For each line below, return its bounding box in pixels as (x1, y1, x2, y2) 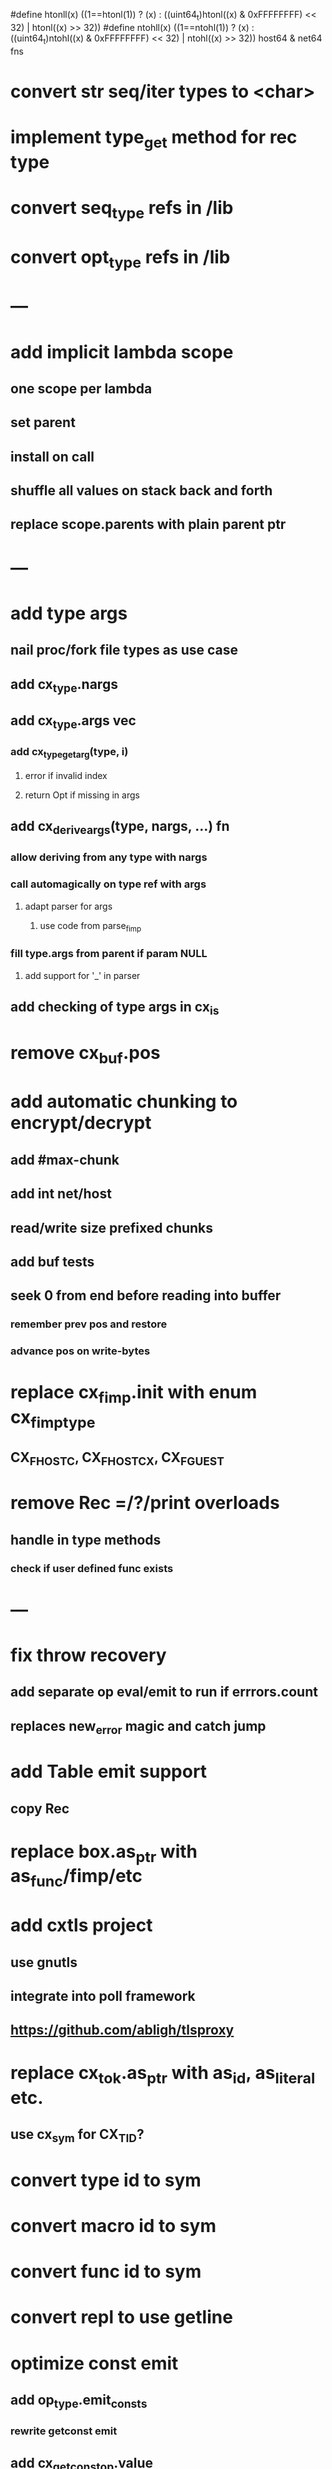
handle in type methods (10, 1531, 162, 1548)
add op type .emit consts (10, 2391, 148, 2411)
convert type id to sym (10, 2169, 202, 2191)
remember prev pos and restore (10, 1317, 168, 1331)
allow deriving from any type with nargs (10, 850, 208, 864)
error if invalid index (24, 769, 108, 781)
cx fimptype (10, 1405, 96, 1432)
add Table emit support (10, 1760, 208, 1783)
